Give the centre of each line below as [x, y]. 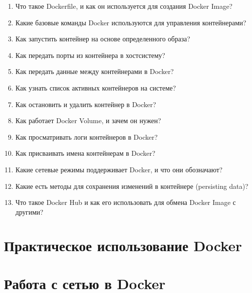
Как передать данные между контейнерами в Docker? [95, 71]
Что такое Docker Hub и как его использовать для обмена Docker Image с [126, 202]
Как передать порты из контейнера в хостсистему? [90, 55]
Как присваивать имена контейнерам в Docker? [85, 153]
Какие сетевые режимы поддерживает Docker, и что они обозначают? [119, 169]
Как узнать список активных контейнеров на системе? [96, 87]
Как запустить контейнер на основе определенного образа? [103, 39]
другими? [29, 211]
